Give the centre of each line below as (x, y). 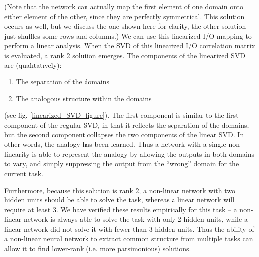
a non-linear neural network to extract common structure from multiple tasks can (129, 238)
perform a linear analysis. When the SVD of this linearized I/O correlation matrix (130, 45)
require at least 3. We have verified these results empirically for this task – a (121, 209)
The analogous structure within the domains (84, 98)
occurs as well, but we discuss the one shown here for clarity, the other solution (125, 26)
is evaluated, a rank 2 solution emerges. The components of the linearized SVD (125, 55)
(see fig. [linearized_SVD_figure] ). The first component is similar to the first (122, 115)
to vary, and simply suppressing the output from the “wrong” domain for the (122, 163)
